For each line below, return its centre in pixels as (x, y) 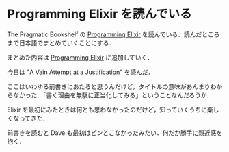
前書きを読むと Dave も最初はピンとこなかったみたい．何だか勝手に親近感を (115, 132)
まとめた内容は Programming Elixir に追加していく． (80, 57)
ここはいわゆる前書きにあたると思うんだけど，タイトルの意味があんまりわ (112, 86)
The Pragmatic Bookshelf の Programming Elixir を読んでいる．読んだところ (113, 34)
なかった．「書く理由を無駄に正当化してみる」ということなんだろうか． (113, 95)
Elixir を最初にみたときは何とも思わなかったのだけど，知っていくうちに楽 (110, 110)
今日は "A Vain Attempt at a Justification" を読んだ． (81, 72)
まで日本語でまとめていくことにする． (61, 42)
